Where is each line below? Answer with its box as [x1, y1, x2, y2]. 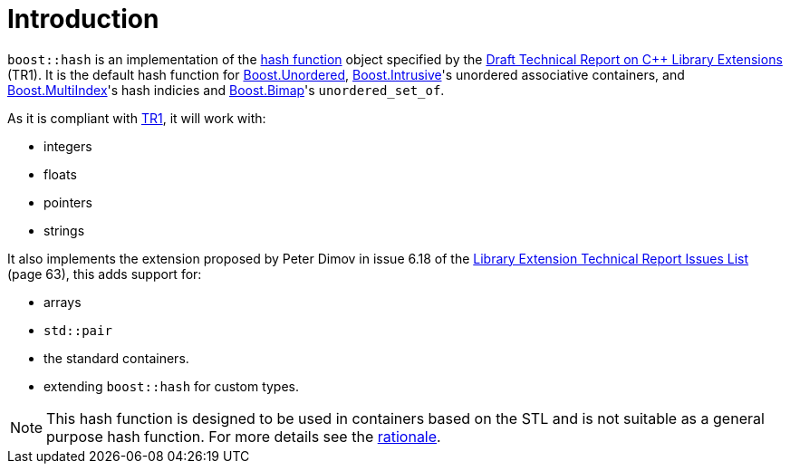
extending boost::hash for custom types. [43, 378, 300, 394]
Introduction [7, 4, 159, 34]
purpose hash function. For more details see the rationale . [46, 427, 441, 446]
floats [43, 166, 77, 182]
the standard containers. [43, 350, 189, 366]
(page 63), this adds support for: [7, 265, 202, 282]
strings [43, 222, 85, 238]
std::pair [43, 322, 112, 338]
